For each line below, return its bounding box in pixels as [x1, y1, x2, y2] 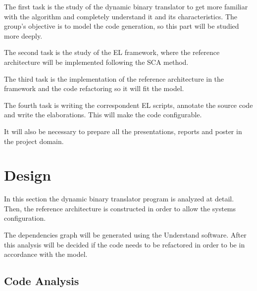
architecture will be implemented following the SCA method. [4, 56, 189, 67]
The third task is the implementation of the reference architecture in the [4, 73, 224, 84]
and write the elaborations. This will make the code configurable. [4, 109, 202, 120]
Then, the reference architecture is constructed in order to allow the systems [4, 203, 236, 213]
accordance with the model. [4, 249, 88, 259]
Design [4, 165, 51, 185]
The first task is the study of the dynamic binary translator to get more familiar [4, 1, 248, 11]
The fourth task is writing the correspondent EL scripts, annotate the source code [4, 99, 253, 110]
